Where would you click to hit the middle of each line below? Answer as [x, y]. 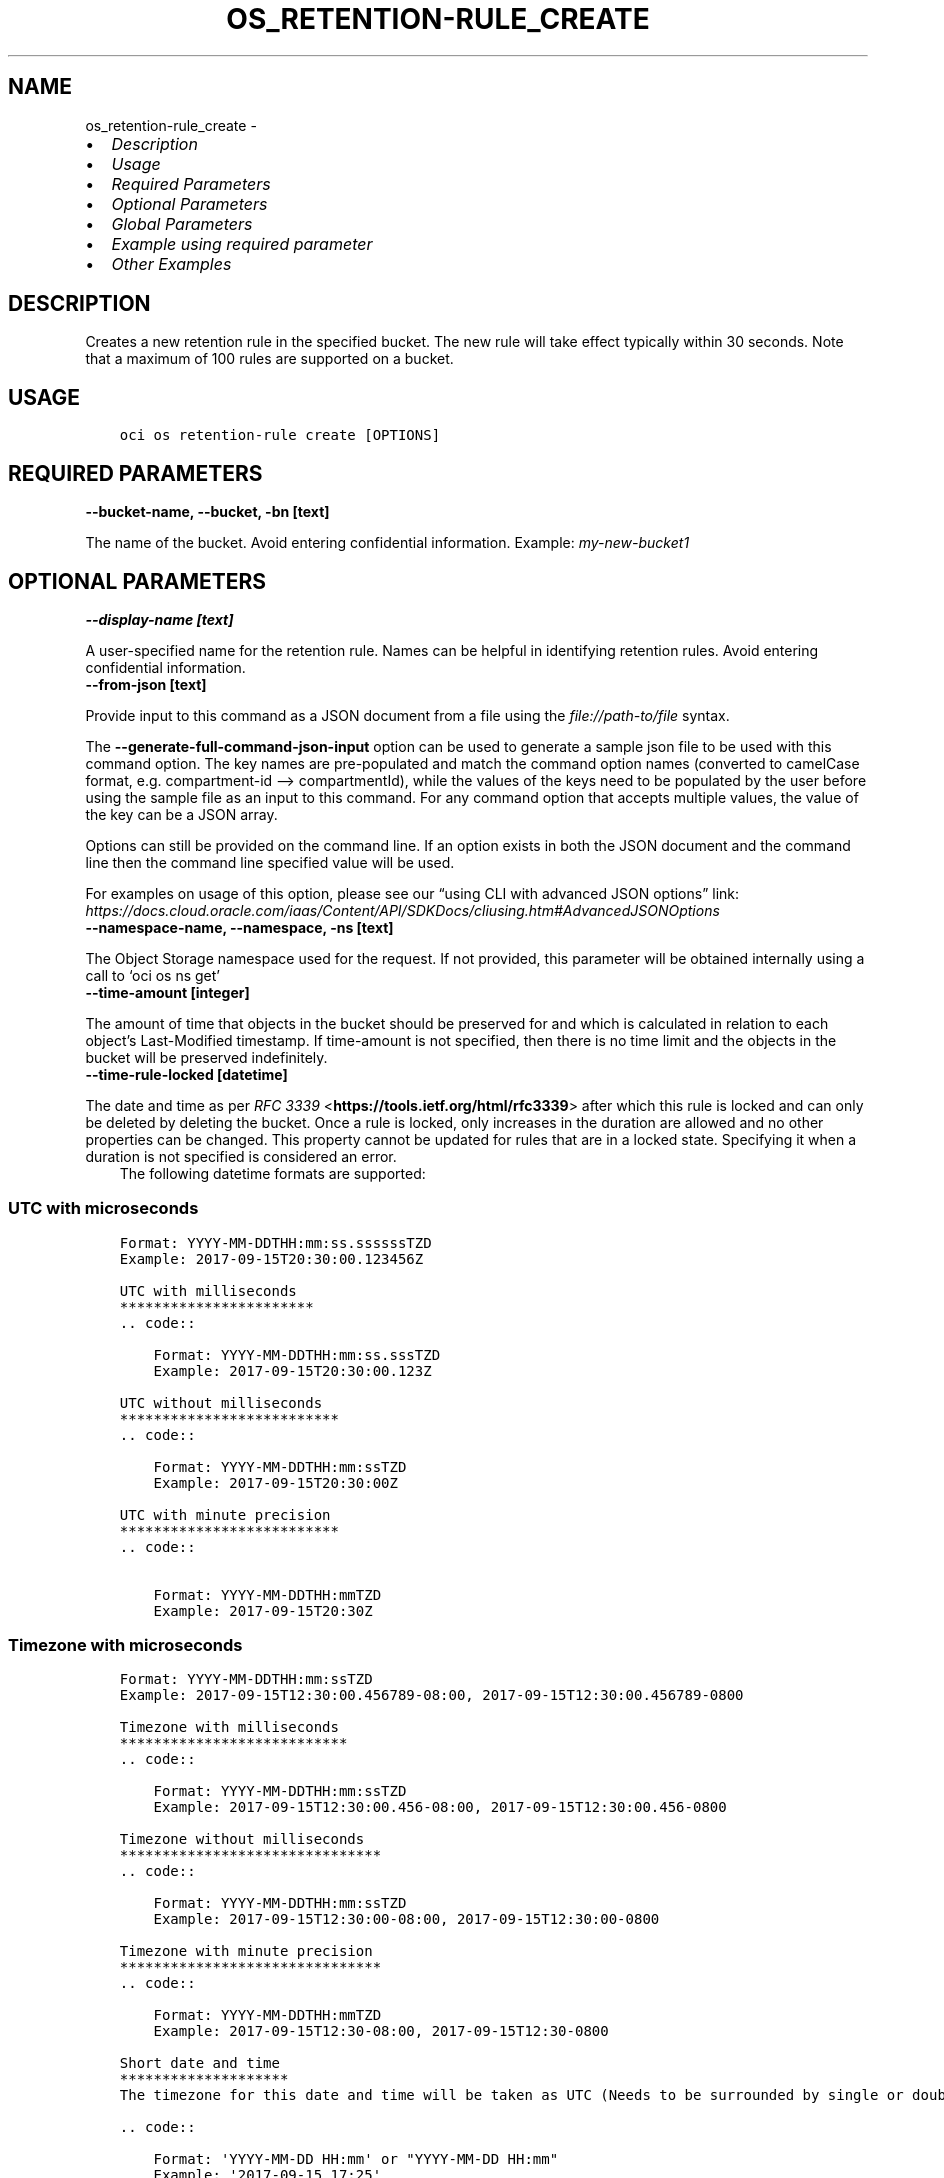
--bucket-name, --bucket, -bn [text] [207, 512]
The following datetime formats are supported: [272, 1173]
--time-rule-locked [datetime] [186, 1074]
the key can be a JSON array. [181, 814]
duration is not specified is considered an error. [241, 1156]
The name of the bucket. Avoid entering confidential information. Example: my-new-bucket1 [387, 543]
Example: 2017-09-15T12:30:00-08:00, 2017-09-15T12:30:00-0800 [406, 1919]
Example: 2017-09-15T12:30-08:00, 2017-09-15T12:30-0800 [381, 2031]
